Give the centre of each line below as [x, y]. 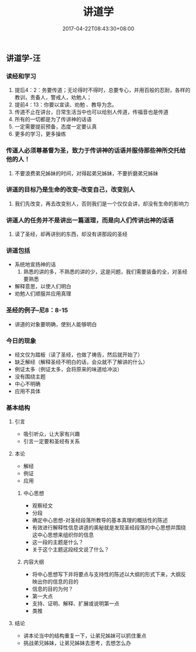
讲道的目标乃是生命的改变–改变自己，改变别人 [71, 189]
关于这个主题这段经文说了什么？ [71, 550]
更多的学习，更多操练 [40, 134]
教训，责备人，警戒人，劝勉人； [53, 98]
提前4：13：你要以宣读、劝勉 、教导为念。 [66, 105]
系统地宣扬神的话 [35, 264]
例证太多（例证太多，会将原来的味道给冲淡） [68, 370]
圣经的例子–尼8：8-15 [37, 311]
